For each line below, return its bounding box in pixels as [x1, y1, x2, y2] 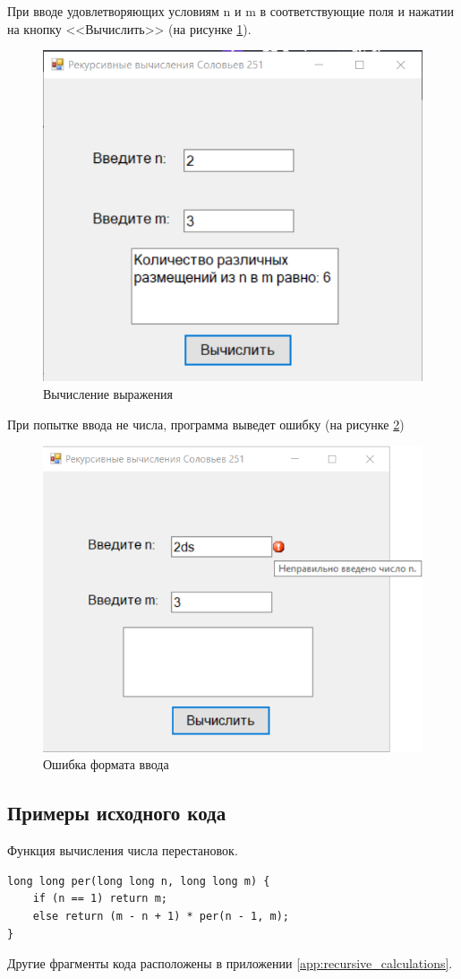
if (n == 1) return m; [32, 892, 167, 905]
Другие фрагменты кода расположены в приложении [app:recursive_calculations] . [7, 954, 453, 973]
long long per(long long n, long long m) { [7, 874, 270, 888]
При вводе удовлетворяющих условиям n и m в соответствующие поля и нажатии [7, 2, 454, 20]
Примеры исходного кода [7, 799, 226, 827]
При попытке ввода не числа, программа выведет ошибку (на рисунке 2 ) [7, 414, 405, 433]
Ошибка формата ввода [43, 755, 169, 774]
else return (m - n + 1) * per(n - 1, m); [32, 910, 289, 923]
